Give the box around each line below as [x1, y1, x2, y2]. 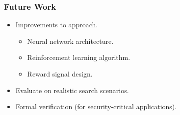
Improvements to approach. [15, 19, 98, 30]
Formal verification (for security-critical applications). [15, 101, 177, 112]
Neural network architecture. [27, 36, 114, 46]
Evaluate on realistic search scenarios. [15, 85, 129, 95]
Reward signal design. [27, 69, 93, 78]
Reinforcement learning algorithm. [27, 52, 130, 62]
